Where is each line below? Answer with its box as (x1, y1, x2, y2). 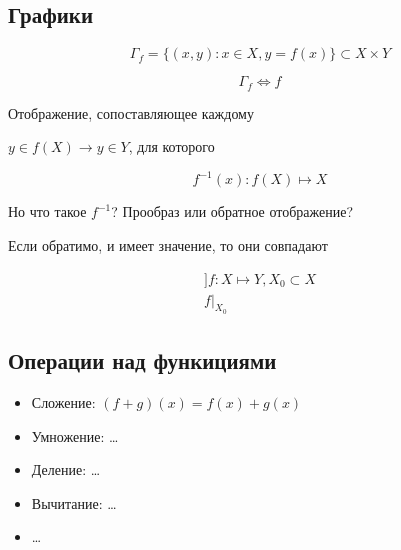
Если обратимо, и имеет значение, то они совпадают (8, 234, 328, 255)
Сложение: (31, 392, 96, 412)
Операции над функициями (8, 345, 277, 376)
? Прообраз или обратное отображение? (111, 201, 354, 222)
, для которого (128, 136, 215, 157)
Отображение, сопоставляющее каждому (8, 102, 254, 123)
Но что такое (8, 201, 87, 222)
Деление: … (31, 459, 101, 480)
